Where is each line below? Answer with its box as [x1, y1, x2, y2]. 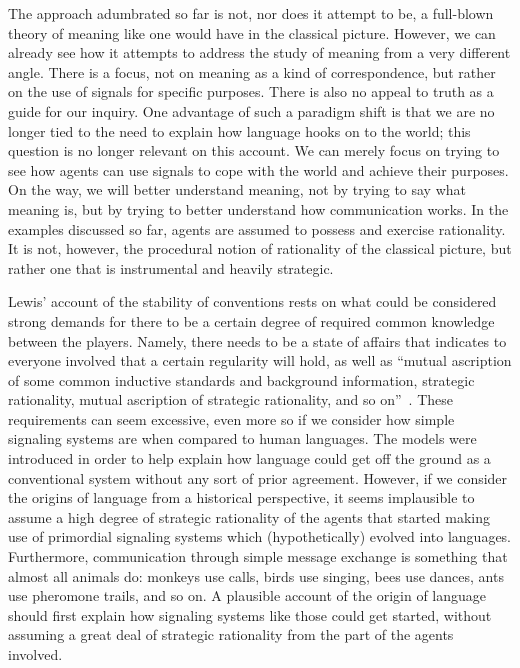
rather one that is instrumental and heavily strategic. [8, 257, 334, 278]
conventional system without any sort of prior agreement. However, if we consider [8, 467, 508, 488]
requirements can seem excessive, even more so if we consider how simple [8, 408, 455, 429]
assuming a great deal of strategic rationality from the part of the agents [8, 624, 454, 645]
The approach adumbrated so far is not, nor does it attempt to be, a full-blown [8, 3, 494, 23]
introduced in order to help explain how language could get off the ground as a [8, 448, 491, 469]
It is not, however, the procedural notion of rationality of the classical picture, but [8, 238, 512, 259]
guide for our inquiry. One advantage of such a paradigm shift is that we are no [8, 100, 495, 121]
